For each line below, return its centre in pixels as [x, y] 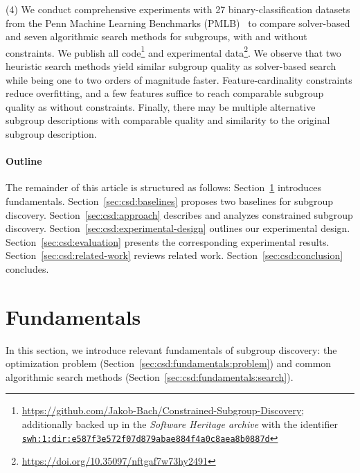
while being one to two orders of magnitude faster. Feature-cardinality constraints [179, 79]
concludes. [27, 268]
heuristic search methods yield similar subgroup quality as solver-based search [171, 66]
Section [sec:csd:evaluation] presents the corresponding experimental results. [168, 241]
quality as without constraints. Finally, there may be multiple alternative [161, 106]
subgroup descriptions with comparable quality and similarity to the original [168, 120]
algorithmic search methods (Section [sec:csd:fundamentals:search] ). [150, 376]
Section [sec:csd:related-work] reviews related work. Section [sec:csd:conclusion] [174, 255]
